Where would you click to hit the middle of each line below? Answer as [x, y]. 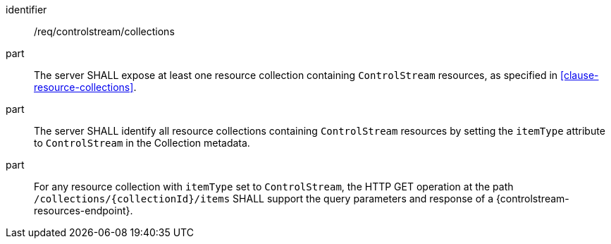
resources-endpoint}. [84, 211]
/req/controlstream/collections [104, 31]
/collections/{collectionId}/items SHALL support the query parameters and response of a [264, 199]
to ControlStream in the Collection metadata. [142, 143]
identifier [26, 10]
